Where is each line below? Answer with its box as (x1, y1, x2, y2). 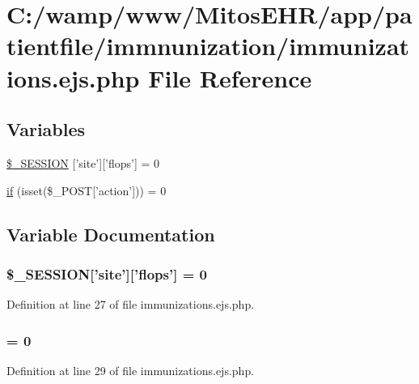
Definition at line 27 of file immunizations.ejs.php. (6, 296, 255, 313)
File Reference (148, 61, 312, 94)
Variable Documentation (6, 221, 215, 246)
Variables (6, 117, 86, 142)
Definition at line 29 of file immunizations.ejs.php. (6, 361, 255, 378)
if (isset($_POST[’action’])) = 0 (6, 181, 167, 198)
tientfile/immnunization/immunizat (6, 29, 410, 62)
